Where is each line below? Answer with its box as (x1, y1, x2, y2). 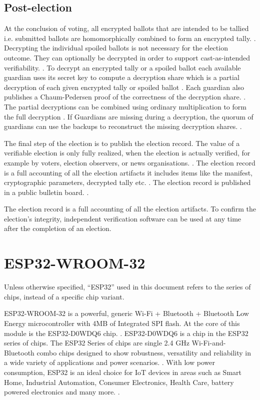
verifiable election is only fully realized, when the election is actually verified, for (4, 147, 250, 158)
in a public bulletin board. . (4, 186, 89, 197)
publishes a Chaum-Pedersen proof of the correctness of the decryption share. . (4, 91, 246, 102)
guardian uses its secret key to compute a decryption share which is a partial (4, 72, 239, 82)
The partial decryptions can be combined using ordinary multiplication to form (4, 101, 246, 111)
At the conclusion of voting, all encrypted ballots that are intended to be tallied (4, 23, 249, 33)
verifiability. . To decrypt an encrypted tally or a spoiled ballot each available (4, 62, 241, 72)
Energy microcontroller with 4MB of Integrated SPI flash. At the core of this (4, 317, 240, 328)
